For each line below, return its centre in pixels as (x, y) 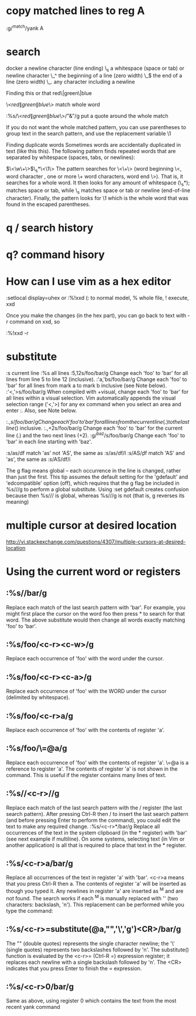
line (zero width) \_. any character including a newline (71, 82)
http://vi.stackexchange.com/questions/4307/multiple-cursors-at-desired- (96, 542)
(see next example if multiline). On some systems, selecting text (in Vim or (95, 839)
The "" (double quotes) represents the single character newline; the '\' (90, 943)
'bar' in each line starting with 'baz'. (49, 441)
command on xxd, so (35, 322)
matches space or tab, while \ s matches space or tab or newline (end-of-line (98, 191)
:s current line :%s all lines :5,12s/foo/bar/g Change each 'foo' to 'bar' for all (97, 373)
